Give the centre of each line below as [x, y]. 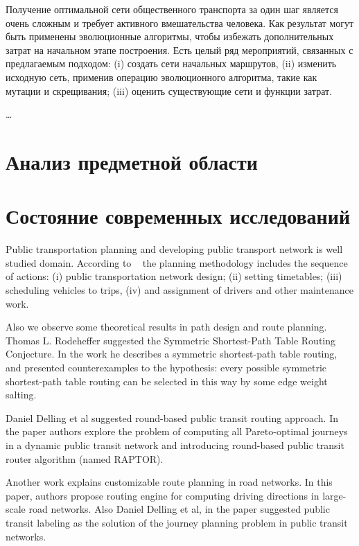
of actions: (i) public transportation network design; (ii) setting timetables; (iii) [174, 276]
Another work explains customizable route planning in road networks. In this [169, 482]
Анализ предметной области [132, 161]
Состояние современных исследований [178, 216]
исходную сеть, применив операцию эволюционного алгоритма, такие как [161, 77]
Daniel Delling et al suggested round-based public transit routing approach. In [172, 417]
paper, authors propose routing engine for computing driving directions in [163, 495]
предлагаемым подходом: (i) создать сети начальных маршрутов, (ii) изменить [171, 63]
